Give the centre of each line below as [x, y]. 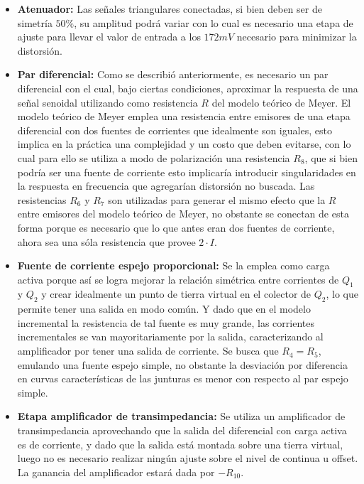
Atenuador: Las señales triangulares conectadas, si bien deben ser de [170, 9]
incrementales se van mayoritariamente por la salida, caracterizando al [170, 337]
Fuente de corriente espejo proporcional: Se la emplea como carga [173, 265]
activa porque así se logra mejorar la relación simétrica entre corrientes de [178, 279]
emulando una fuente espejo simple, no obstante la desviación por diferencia [182, 364]
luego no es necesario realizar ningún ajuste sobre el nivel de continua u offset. [188, 458]
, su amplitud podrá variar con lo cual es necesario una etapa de [214, 22]
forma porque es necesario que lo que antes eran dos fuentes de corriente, [176, 227]
